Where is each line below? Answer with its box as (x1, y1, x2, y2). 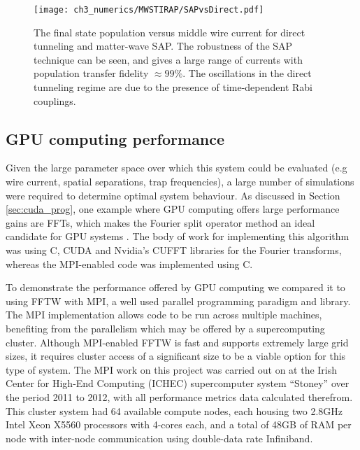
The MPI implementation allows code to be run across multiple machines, (6, 307, 322, 322)
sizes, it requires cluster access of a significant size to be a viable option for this (6, 349, 346, 363)
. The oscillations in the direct (182, 66, 312, 80)
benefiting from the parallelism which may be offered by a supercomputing (6, 321, 325, 335)
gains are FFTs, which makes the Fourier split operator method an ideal (6, 215, 315, 230)
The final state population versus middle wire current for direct (34, 24, 305, 39)
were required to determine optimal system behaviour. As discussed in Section (6, 188, 340, 202)
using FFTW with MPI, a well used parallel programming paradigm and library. (6, 293, 351, 308)
